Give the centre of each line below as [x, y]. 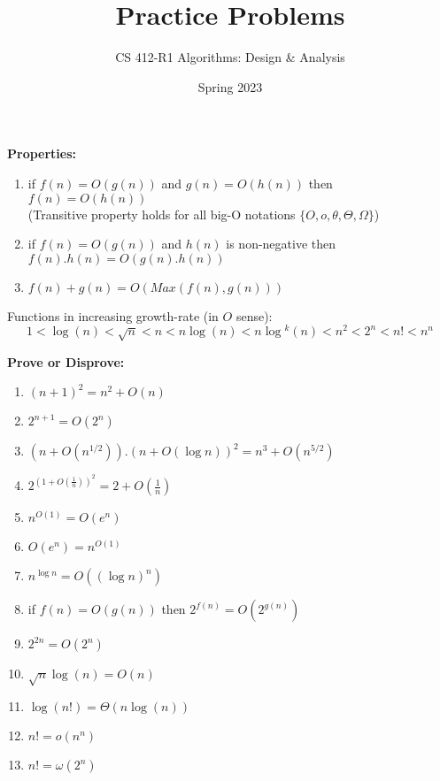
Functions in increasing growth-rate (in [113, 315]
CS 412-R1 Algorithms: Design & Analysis [230, 57]
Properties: [42, 153]
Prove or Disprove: [66, 361]
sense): [254, 315]
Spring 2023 [230, 86]
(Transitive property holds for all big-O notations [162, 214]
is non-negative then [281, 244]
